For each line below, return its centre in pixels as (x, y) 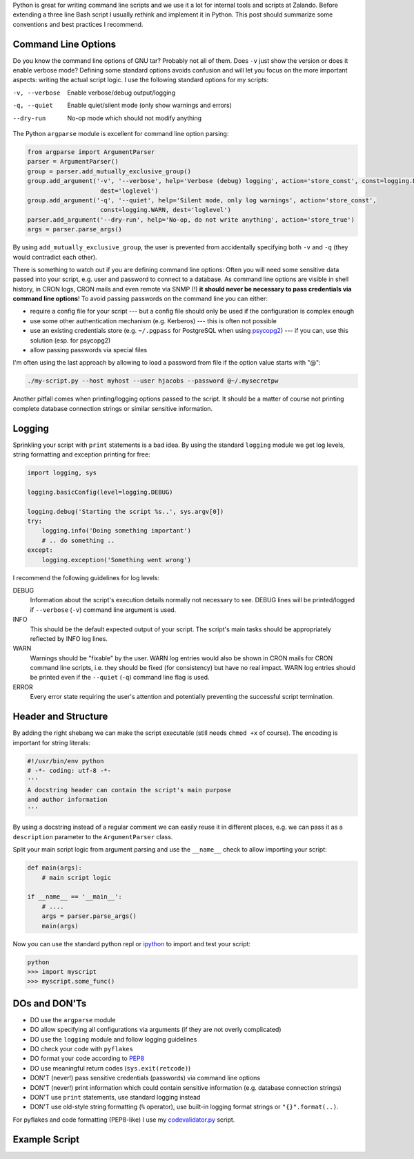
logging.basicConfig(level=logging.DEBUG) (100, 492)
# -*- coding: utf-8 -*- (69, 770)
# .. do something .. (78, 540)
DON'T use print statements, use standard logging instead (115, 1097)
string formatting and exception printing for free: (82, 454)
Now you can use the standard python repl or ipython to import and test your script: (132, 944)
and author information (68, 800)
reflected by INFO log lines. (69, 638)
